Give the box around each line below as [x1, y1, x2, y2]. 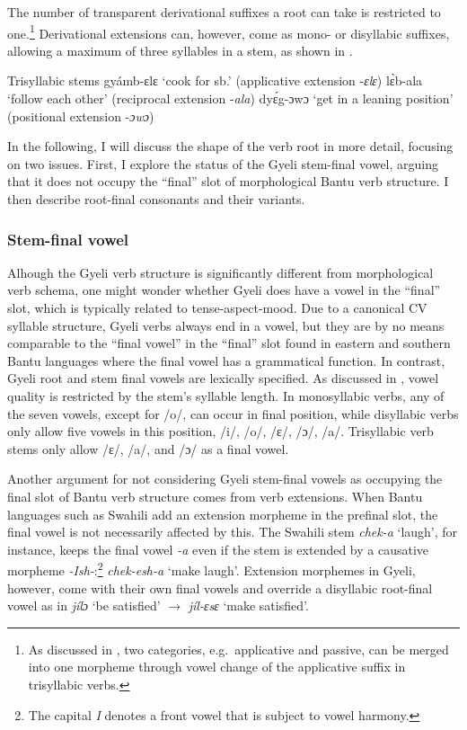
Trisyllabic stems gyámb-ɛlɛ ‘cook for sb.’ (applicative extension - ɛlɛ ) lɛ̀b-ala [7, 71, 423, 90]
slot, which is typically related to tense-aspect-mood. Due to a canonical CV [7, 298, 427, 316]
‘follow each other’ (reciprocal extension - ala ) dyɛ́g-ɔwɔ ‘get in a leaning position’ [7, 89, 454, 108]
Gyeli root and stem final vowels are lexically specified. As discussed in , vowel [7, 369, 439, 387]
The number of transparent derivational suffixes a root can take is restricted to [7, 3, 441, 21]
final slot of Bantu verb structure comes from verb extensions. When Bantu [7, 486, 423, 505]
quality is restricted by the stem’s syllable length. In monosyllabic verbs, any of [7, 386, 445, 405]
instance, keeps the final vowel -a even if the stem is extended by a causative [7, 539, 429, 558]
